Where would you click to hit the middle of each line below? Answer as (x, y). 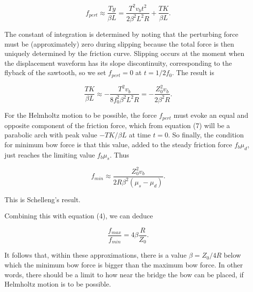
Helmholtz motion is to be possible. (58, 284)
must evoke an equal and (211, 115)
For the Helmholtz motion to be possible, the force (81, 115)
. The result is (193, 72)
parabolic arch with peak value (51, 135)
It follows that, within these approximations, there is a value (96, 255)
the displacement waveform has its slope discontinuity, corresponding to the (118, 63)
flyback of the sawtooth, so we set (55, 72)
